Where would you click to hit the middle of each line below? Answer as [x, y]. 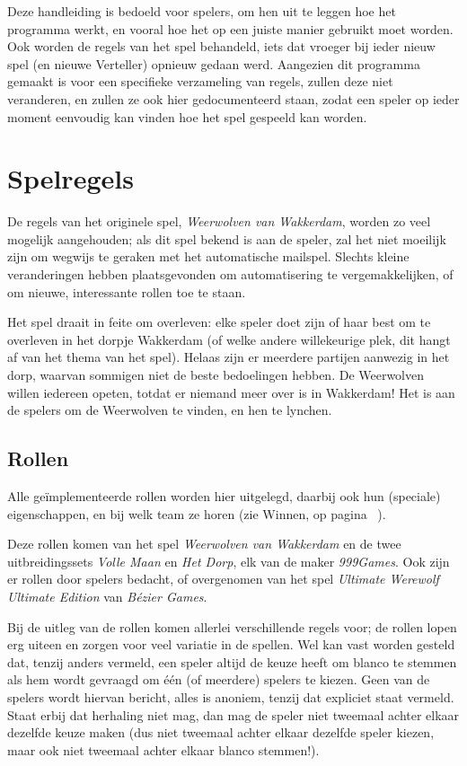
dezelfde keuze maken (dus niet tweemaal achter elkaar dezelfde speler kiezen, [221, 732]
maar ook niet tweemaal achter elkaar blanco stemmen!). [163, 749]
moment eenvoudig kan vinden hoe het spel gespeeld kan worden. [187, 116]
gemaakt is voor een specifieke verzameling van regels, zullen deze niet [200, 81]
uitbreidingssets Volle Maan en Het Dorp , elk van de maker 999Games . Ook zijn [229, 561]
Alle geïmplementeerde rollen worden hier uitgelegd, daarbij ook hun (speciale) [224, 496]
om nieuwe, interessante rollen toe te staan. [127, 291]
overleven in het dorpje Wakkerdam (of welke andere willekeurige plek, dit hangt [229, 339]
